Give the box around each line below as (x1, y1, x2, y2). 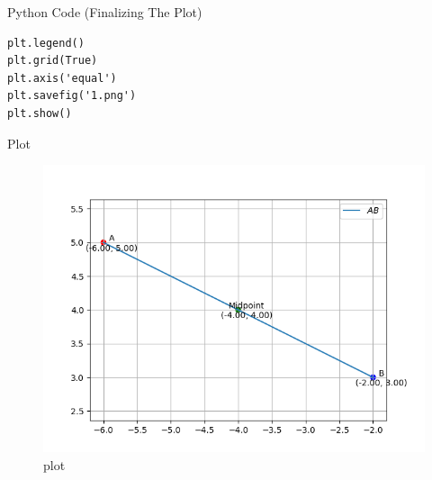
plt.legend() (7, 36, 85, 50)
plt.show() (7, 106, 72, 120)
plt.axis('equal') (7, 71, 117, 85)
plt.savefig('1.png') (7, 89, 137, 103)
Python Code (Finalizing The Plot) (7, 3, 202, 21)
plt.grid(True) (7, 54, 98, 68)
